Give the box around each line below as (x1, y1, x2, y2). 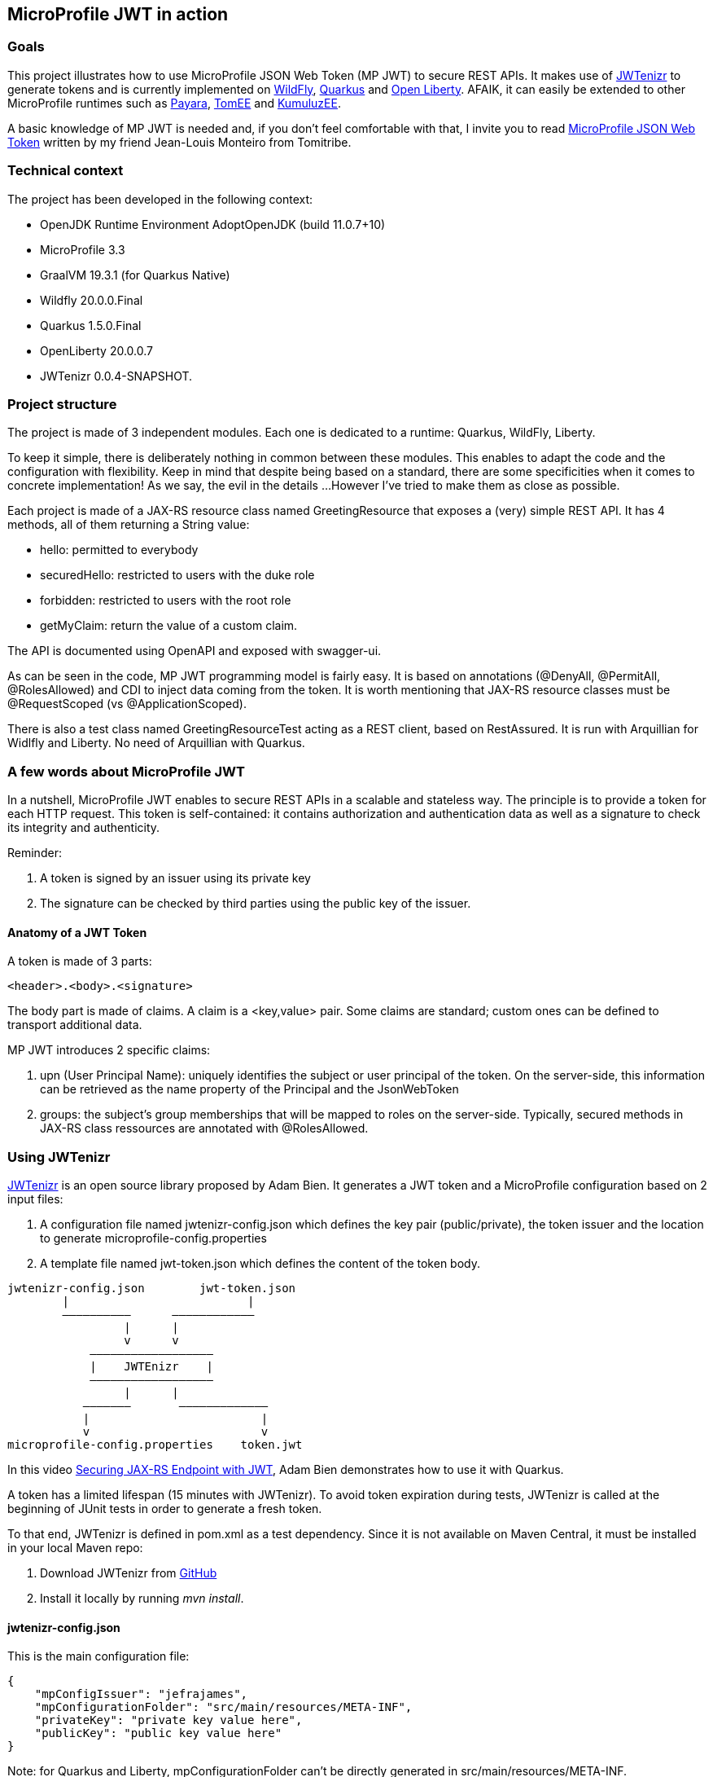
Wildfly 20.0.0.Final (40, 293, 143, 307)
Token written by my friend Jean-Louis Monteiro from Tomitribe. (7, 134, 352, 149)
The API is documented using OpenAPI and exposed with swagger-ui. (7, 644, 382, 658)
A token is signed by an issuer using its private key (40, 871, 311, 886)
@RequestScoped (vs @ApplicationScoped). (7, 697, 247, 711)
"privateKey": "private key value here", (34, 1713, 303, 1727)
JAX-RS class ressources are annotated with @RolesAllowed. (40, 1121, 369, 1136)
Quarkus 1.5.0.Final (40, 318, 142, 332)
